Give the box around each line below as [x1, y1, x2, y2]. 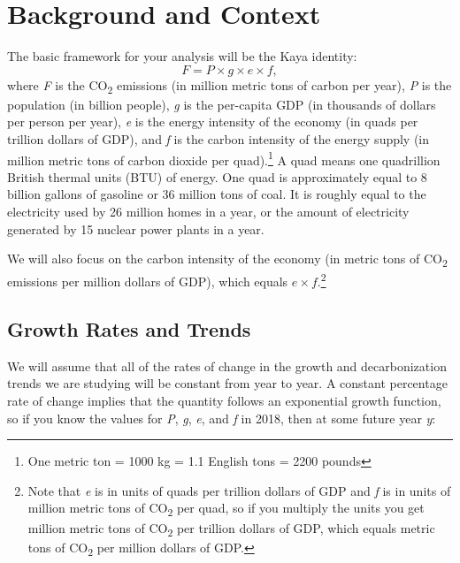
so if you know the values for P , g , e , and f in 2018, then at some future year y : [7, 408, 436, 427]
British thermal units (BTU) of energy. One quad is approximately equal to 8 [7, 167, 427, 186]
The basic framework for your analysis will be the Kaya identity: [7, 47, 357, 65]
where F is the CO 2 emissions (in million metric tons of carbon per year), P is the [7, 75, 452, 96]
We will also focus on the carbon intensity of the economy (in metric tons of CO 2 [7, 249, 448, 270]
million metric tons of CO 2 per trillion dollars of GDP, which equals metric [27, 518, 435, 539]
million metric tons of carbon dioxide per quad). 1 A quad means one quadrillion [7, 148, 441, 169]
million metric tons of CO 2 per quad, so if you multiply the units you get [27, 498, 425, 520]
